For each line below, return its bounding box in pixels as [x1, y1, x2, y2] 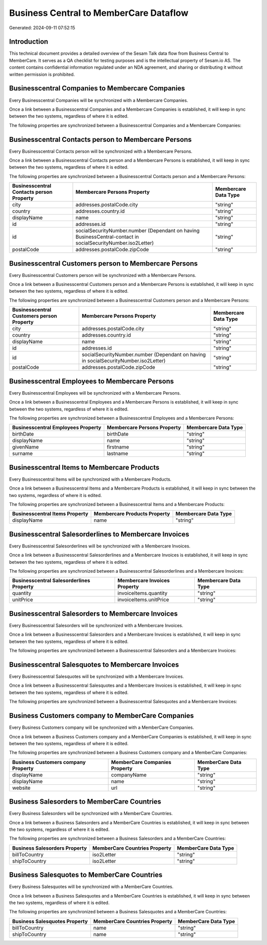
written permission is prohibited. [9, 71, 75, 77]
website [12, 784, 31, 791]
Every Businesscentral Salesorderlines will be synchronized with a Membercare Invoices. [9, 543, 190, 549]
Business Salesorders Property [12, 845, 87, 852]
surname [12, 450, 33, 457]
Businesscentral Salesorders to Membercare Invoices [9, 609, 178, 618]
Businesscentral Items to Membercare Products [9, 463, 160, 472]
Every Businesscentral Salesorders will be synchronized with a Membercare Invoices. [9, 623, 183, 628]
